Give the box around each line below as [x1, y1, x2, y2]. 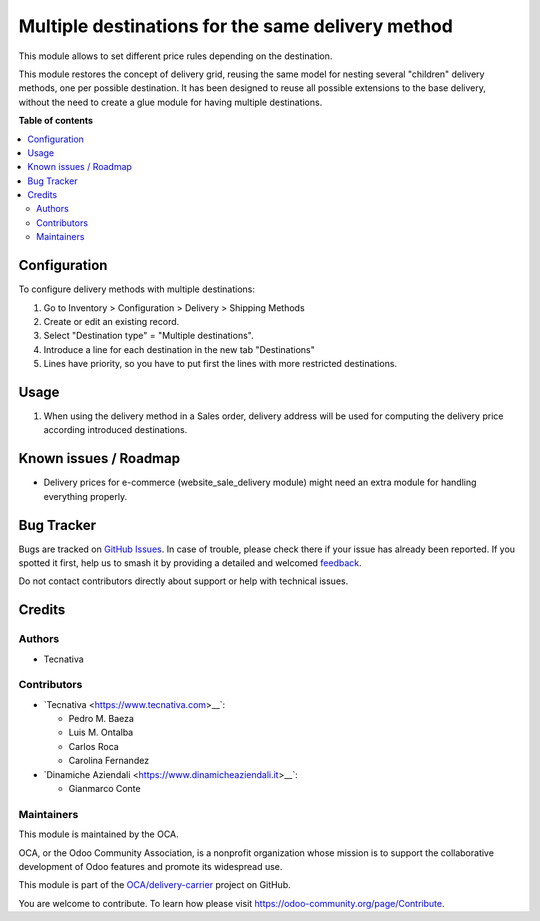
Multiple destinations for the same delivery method [18, 15, 454, 37]
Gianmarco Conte [68, 783, 141, 795]
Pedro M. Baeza [68, 713, 135, 725]
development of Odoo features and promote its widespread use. [18, 860, 283, 872]
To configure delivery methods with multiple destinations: [18, 283, 255, 295]
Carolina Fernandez [68, 755, 150, 767]
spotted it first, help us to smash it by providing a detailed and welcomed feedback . [18, 556, 362, 569]
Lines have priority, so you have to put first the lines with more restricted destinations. [43, 358, 398, 370]
